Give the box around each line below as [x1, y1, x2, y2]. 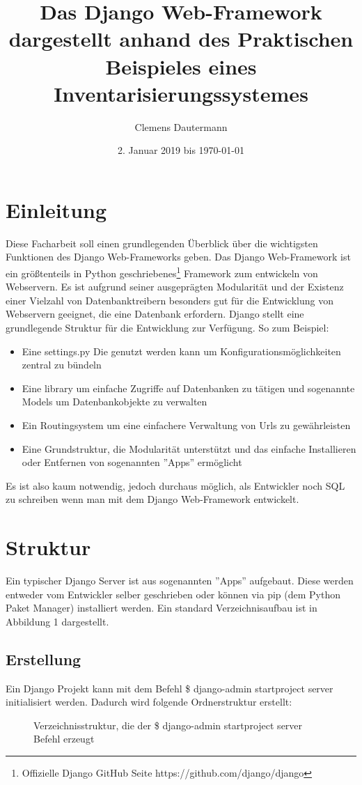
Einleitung [6, 195, 107, 224]
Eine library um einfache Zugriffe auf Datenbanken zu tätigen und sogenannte [22, 380, 355, 395]
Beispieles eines [105, 52, 257, 80]
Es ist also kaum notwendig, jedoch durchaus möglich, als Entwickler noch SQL [6, 478, 345, 492]
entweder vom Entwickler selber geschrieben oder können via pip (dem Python [6, 586, 341, 601]
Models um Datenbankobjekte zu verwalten [22, 394, 207, 409]
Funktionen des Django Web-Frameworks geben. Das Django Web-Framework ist [6, 249, 351, 264]
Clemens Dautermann [134, 119, 228, 134]
